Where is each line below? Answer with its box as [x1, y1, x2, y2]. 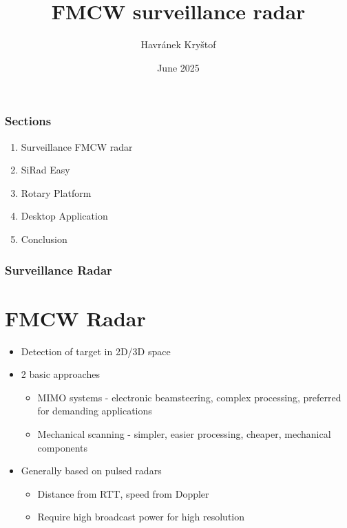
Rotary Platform [21, 185, 92, 200]
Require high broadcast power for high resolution [37, 509, 245, 524]
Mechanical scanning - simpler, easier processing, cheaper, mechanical [37, 426, 331, 441]
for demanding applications [37, 403, 152, 418]
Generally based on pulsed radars [21, 463, 162, 478]
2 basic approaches [21, 367, 100, 381]
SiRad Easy [21, 162, 70, 177]
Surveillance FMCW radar [21, 139, 133, 154]
